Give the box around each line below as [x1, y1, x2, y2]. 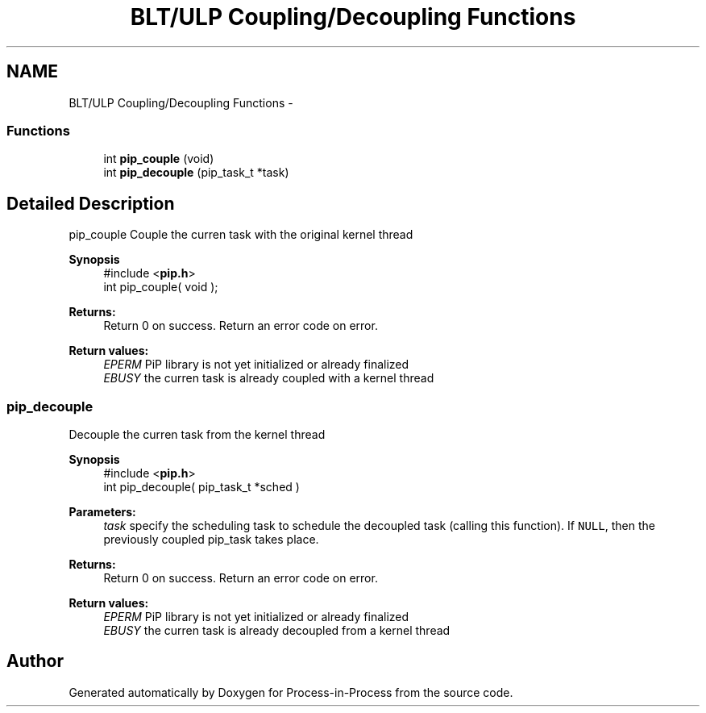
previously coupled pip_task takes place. [103, 532, 319, 546]
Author [6, 651, 64, 672]
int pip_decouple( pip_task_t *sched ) [103, 479, 300, 494]
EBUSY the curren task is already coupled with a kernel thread [103, 371, 434, 386]
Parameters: [69, 504, 136, 519]
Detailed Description [6, 193, 175, 214]
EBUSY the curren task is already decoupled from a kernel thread [103, 623, 451, 637]
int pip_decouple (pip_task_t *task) [103, 165, 289, 180]
